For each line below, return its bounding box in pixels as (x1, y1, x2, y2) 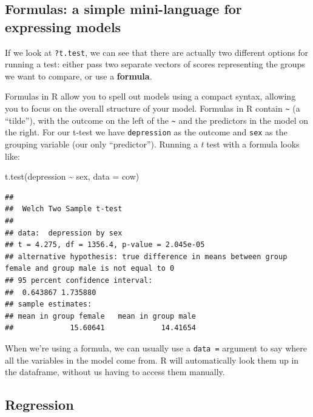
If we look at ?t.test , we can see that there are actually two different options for (5, 46, 308, 58)
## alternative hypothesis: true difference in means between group (5, 252, 288, 261)
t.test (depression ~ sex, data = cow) (5, 170, 140, 183)
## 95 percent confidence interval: (5, 276, 153, 285)
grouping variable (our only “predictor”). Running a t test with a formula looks (5, 138, 300, 150)
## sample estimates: (5, 300, 92, 309)
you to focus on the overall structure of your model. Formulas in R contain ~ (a (5, 102, 300, 115)
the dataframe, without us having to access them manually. (5, 365, 225, 378)
